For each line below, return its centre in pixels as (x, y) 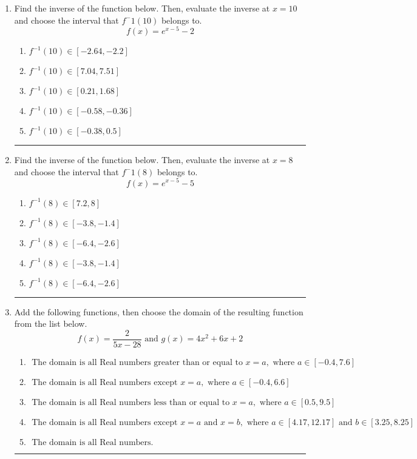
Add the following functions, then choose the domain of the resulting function (159, 311)
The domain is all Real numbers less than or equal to (131, 402)
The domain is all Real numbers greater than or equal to (137, 362)
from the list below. (51, 323)
